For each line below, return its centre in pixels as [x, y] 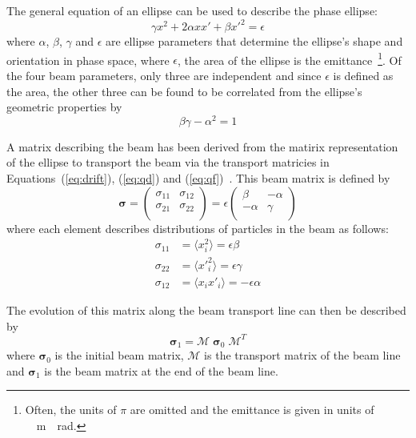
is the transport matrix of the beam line [302, 355]
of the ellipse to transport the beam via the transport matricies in [168, 162]
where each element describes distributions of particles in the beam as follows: [198, 228]
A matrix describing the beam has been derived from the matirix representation [202, 146]
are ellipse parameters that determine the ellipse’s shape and [254, 41]
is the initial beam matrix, [119, 355]
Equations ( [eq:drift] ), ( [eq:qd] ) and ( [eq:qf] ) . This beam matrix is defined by [198, 177]
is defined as [363, 75]
